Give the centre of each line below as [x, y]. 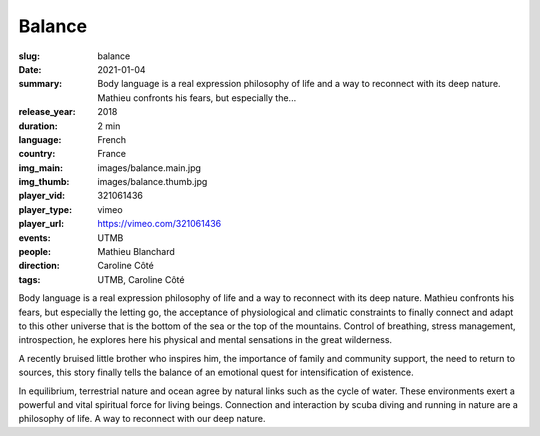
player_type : [45, 209]
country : [37, 154]
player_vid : [41, 196]
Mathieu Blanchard [136, 252]
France [112, 154]
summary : [40, 84]
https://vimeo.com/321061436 [159, 224]
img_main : [41, 167]
